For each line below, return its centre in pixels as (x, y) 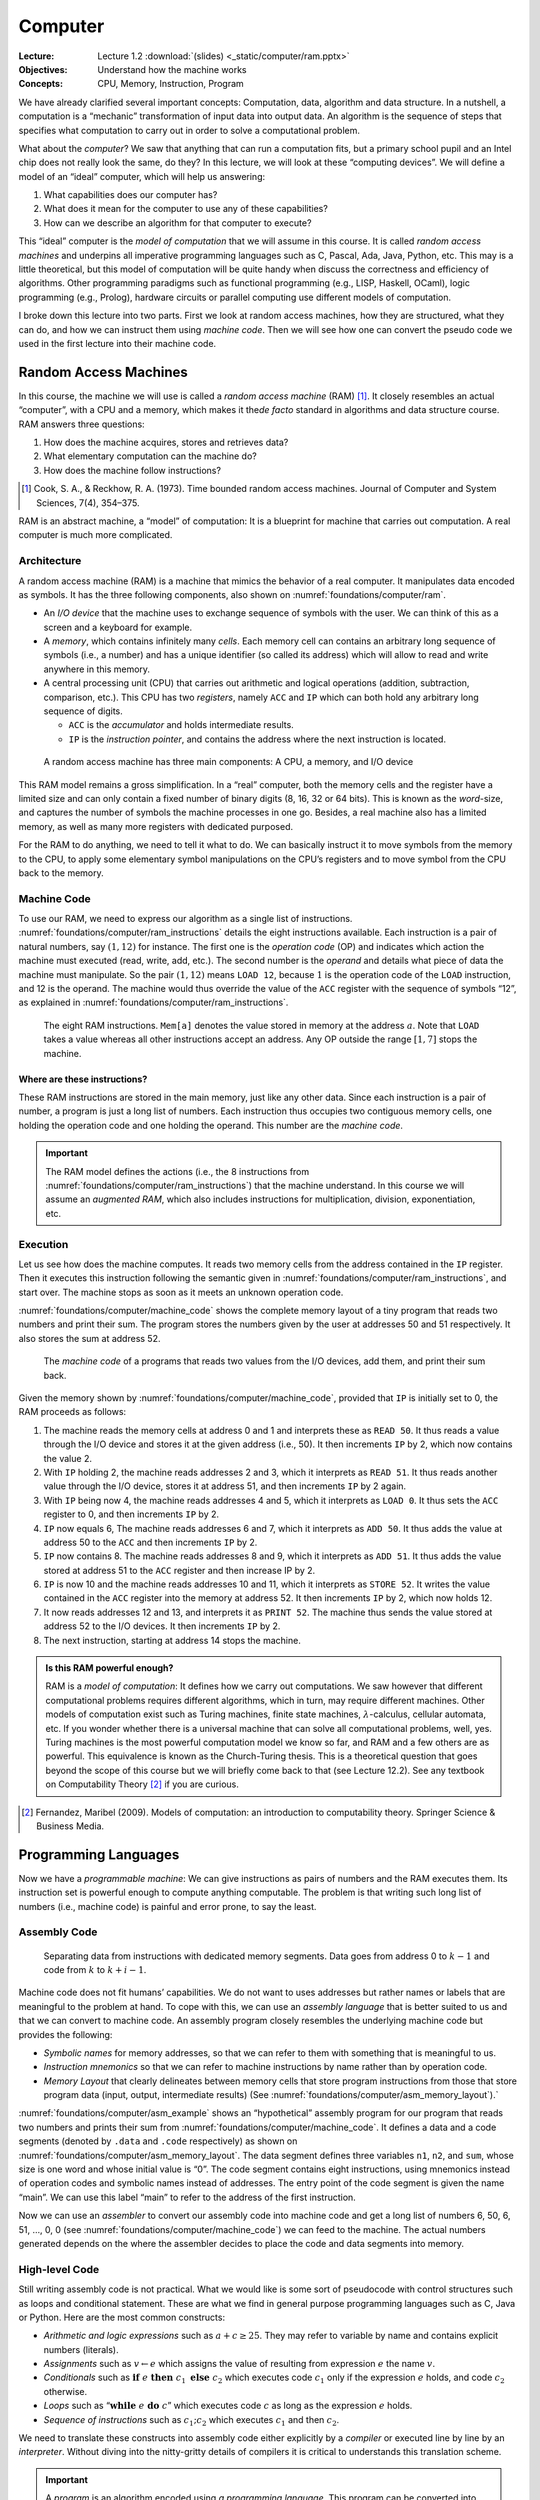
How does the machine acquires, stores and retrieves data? (166, 442)
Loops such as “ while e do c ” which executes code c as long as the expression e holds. (228, 2406)
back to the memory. (61, 872)
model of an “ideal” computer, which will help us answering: (141, 176)
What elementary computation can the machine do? (150, 456)
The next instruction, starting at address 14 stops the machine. (172, 1640)
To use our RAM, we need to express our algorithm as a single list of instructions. (185, 919)
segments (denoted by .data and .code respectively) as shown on (158, 2141)
